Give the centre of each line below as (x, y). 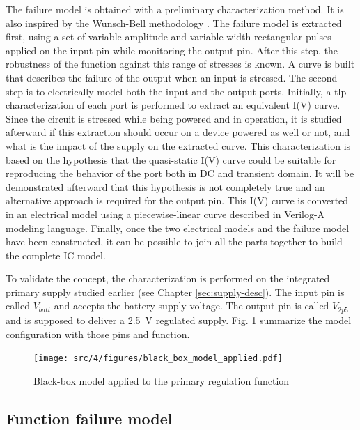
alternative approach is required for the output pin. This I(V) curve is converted (177, 200)
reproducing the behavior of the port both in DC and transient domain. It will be (180, 173)
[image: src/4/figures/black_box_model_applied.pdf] (158, 359)
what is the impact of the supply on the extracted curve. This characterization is (178, 145)
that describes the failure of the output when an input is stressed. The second (172, 77)
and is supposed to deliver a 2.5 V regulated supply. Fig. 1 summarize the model (179, 320)
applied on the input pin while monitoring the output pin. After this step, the (172, 50)
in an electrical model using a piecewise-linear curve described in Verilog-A (165, 214)
